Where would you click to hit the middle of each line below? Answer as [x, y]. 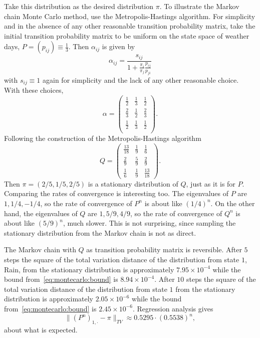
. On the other [233, 203]
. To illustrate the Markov [199, 6]
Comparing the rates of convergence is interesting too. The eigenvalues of [116, 193]
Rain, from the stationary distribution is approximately [89, 269]
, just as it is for [211, 183]
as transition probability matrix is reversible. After [164, 249]
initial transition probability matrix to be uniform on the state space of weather [127, 35]
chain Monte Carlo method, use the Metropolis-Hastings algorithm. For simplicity [130, 16]
